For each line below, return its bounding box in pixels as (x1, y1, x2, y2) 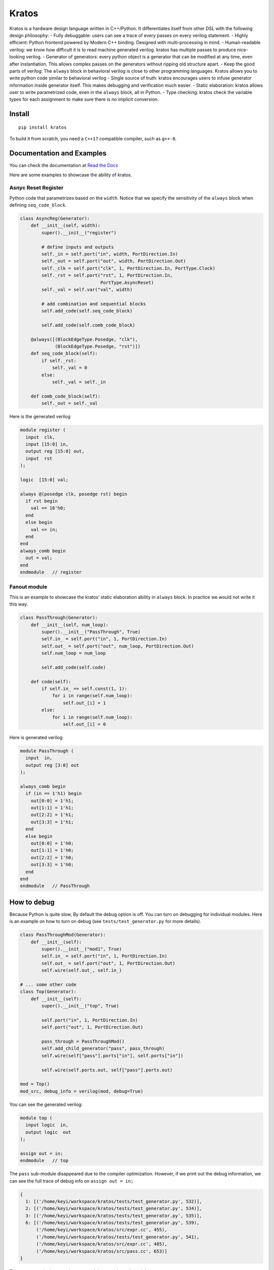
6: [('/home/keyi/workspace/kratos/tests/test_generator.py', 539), (25, 1220, 200, 1226)
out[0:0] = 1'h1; (30, 798, 74, 804)
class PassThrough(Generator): (20, 615, 98, 621)
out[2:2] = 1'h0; (30, 854, 74, 861)
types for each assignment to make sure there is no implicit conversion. (9, 97, 159, 103)
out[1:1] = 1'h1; (30, 805, 74, 811)
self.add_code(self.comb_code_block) (41, 322, 135, 328)
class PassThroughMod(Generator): (20, 932, 106, 938)
